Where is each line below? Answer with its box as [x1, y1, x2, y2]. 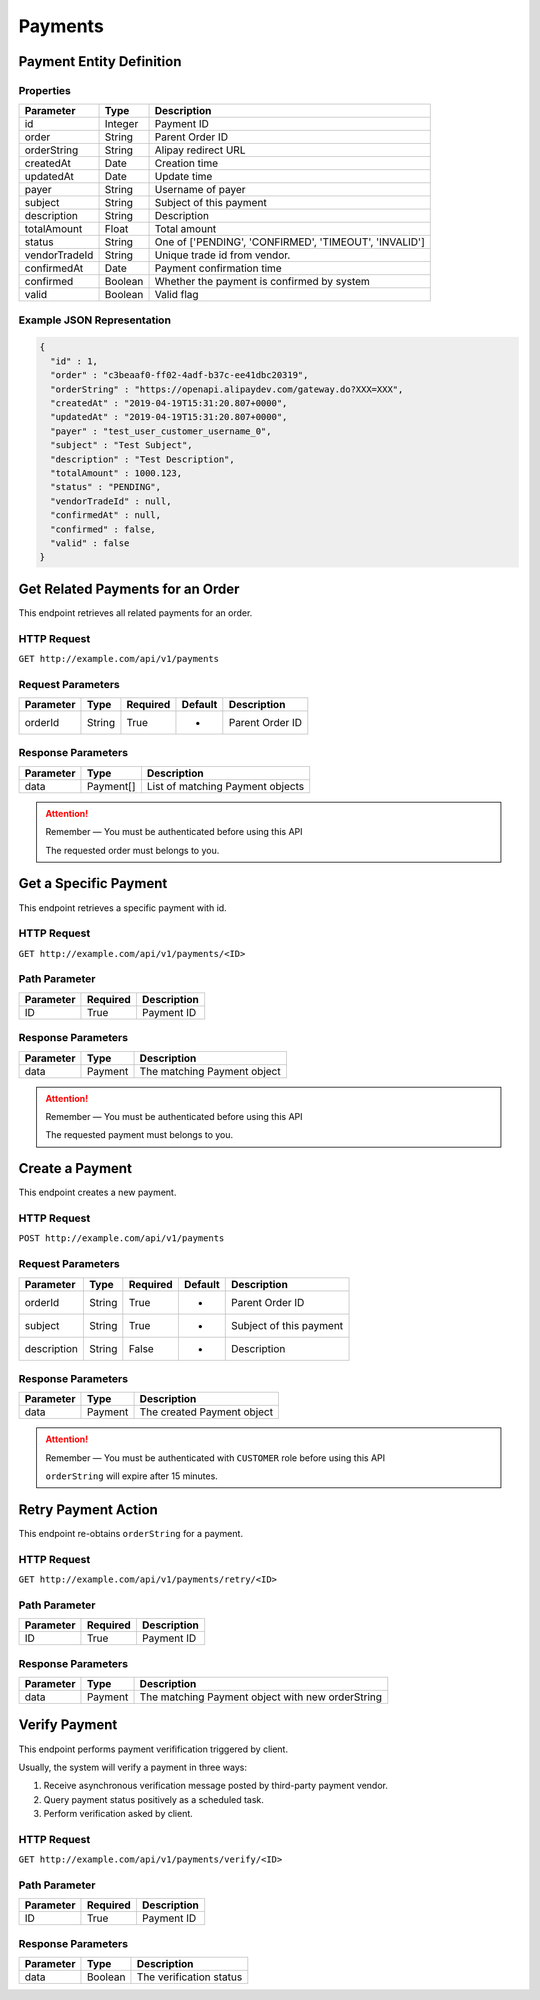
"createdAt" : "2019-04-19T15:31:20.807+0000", [50, 398, 288, 409]
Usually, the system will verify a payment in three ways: [18, 1761, 247, 1773]
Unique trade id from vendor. [154, 248, 291, 262]
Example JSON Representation [18, 313, 172, 327]
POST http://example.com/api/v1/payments [18, 1233, 225, 1244]
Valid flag [154, 288, 199, 302]
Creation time [154, 156, 219, 170]
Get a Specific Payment [18, 875, 168, 892]
